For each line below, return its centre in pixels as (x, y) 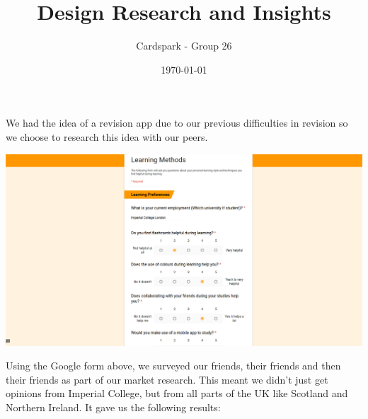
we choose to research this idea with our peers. (107, 136)
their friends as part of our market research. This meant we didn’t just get (167, 379)
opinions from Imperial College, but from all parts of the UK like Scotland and (177, 393)
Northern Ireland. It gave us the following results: (113, 407)
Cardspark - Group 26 (184, 46)
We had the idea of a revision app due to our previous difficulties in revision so (177, 123)
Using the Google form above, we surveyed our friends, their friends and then (173, 366)
